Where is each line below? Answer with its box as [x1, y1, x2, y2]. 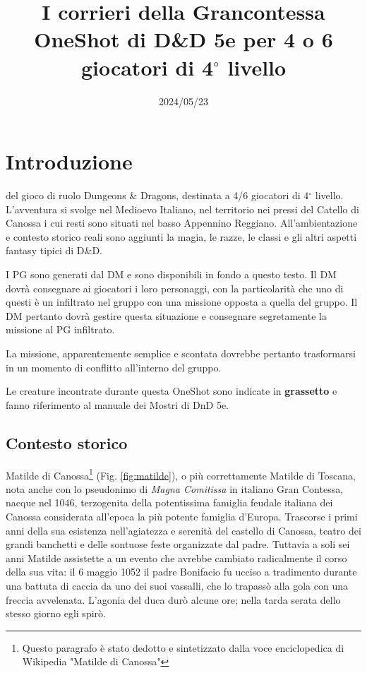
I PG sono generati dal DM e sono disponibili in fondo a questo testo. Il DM [6, 267, 337, 281]
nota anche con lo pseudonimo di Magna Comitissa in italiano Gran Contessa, [6, 481, 344, 496]
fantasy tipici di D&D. [6, 243, 102, 258]
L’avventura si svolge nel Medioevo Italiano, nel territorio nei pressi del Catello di [6, 201, 359, 216]
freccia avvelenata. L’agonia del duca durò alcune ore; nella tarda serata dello [6, 592, 341, 607]
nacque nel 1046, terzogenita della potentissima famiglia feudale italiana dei [6, 495, 333, 510]
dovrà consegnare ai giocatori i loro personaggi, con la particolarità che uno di [6, 280, 344, 295]
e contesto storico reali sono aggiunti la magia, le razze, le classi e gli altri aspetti [6, 229, 357, 244]
